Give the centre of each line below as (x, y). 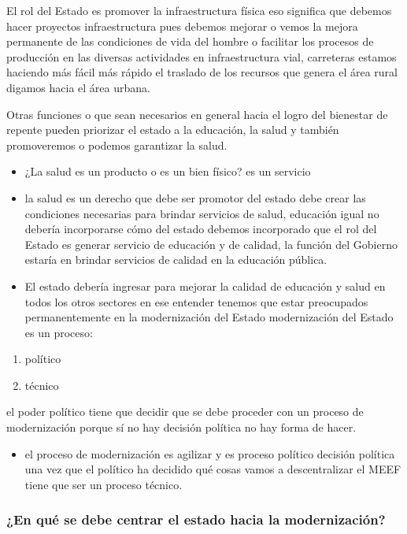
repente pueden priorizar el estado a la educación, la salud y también (173, 130)
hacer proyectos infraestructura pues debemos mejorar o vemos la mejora (182, 26)
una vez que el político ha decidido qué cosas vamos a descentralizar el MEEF (213, 469)
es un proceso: (59, 332)
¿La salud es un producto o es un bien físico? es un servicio (168, 171)
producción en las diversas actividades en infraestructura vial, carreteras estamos (202, 56)
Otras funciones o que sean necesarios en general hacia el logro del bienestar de (197, 114)
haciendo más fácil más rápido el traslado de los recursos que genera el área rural (202, 72)
